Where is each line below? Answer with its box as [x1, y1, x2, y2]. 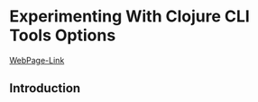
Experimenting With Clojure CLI [9, 6, 250, 27]
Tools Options [9, 25, 116, 46]
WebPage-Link [9, 55, 65, 65]
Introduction [9, 81, 81, 96]
